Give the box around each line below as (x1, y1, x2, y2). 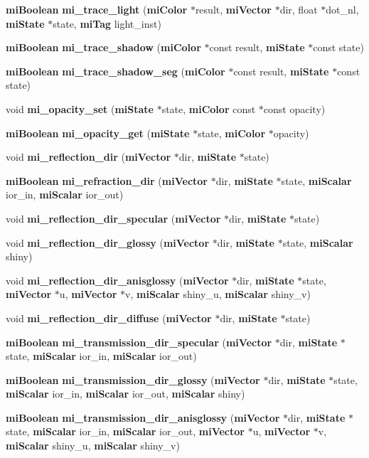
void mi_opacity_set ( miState (6, 101, 154, 116)
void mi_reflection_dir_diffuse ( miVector (6, 310, 212, 325)
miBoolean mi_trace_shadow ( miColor (6, 40, 201, 55)
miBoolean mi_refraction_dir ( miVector (6, 173, 208, 188)
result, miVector (195, 2, 272, 16)
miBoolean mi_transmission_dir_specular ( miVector (6, 334, 272, 349)
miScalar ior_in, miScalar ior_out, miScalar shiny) (6, 386, 245, 401)
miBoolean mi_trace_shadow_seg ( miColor (6, 63, 225, 78)
